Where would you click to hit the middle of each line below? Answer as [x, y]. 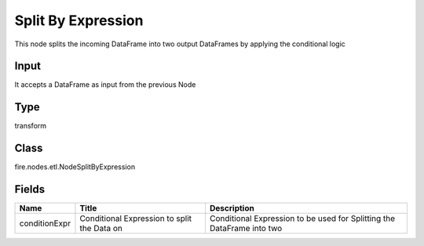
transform [31, 126]
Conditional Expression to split [136, 219]
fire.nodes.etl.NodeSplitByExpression [75, 167]
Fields [30, 189]
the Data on [101, 229]
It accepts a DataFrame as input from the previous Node [105, 85]
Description [232, 208]
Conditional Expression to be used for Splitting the [302, 219]
